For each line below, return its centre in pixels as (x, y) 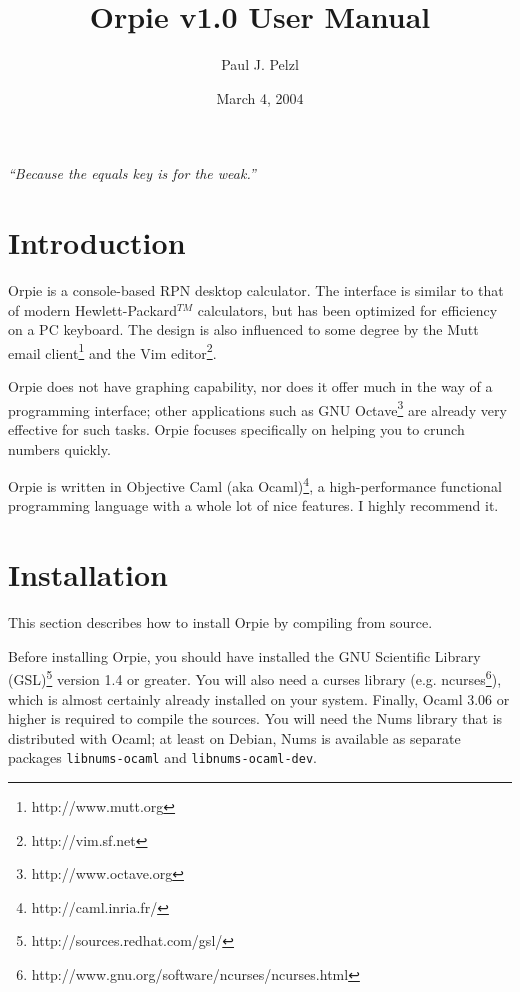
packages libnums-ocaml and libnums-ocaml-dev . (162, 757)
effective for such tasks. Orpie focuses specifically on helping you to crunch (236, 428)
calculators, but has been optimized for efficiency (347, 309)
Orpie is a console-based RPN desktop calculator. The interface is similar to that (256, 290)
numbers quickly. (59, 448)
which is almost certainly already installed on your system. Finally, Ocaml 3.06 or (259, 698)
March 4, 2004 (260, 97)
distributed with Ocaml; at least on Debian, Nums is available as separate (234, 737)
